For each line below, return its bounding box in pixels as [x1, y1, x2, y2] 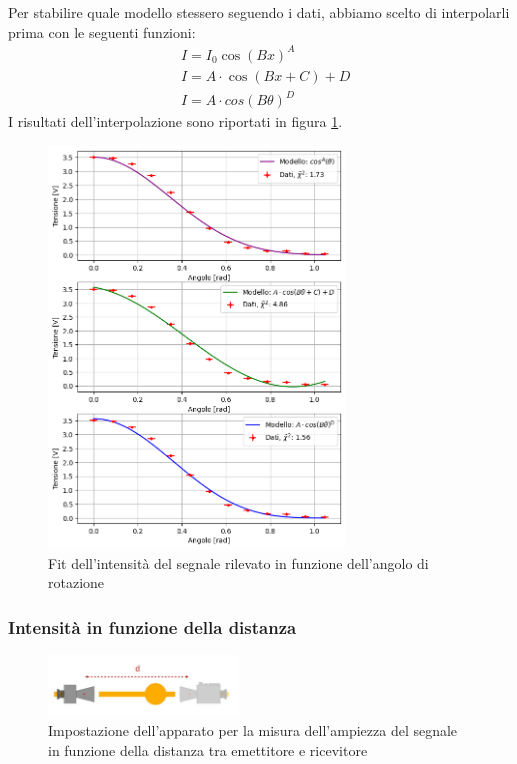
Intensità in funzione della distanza [8, 614, 297, 639]
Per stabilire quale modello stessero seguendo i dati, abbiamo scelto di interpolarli [8, 2, 510, 22]
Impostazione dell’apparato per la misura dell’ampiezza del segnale [48, 720, 458, 741]
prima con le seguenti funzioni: [8, 21, 196, 42]
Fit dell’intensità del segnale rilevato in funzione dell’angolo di [48, 552, 429, 573]
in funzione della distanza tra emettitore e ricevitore [48, 740, 368, 761]
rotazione [48, 572, 105, 593]
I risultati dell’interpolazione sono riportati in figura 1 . [8, 111, 343, 132]
